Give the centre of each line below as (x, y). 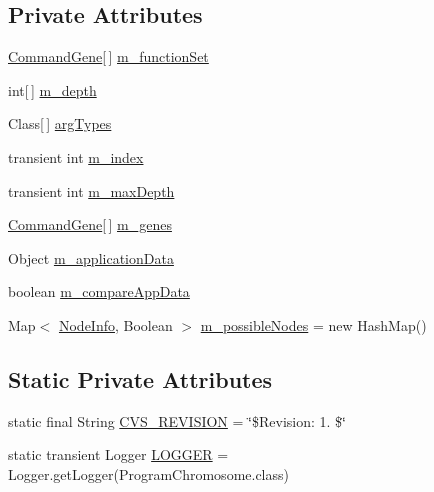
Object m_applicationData (91, 257)
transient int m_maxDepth (91, 190)
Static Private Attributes (140, 378)
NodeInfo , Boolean (115, 324)
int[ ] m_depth (52, 89)
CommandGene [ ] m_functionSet (108, 56)
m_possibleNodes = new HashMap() (313, 324)
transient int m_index (76, 156)
